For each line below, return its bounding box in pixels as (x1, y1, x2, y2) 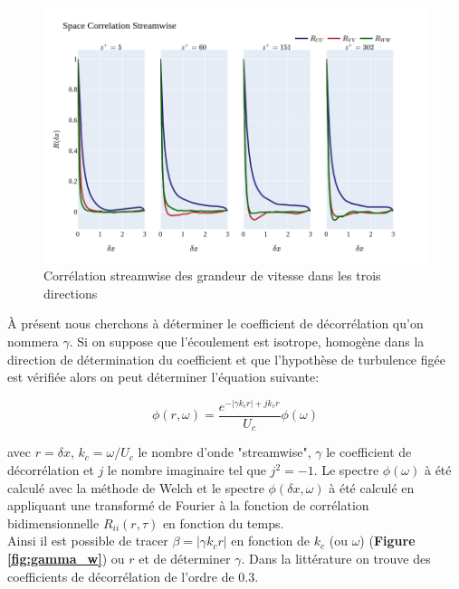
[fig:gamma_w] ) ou (7, 548, 125, 567)
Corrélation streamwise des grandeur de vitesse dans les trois (43, 266, 381, 285)
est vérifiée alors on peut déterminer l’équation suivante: (7, 367, 320, 386)
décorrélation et (7, 461, 94, 479)
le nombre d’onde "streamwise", (138, 442, 311, 461)
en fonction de (231, 531, 311, 550)
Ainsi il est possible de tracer (7, 531, 168, 550)
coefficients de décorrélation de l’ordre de (7, 566, 234, 585)
